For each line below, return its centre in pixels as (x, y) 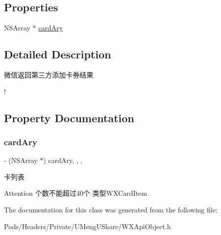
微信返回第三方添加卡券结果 (49, 75)
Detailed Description (58, 54)
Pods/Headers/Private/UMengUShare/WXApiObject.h (87, 226)
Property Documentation (69, 117)
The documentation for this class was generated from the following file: (111, 209)
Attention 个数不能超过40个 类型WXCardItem (76, 193)
